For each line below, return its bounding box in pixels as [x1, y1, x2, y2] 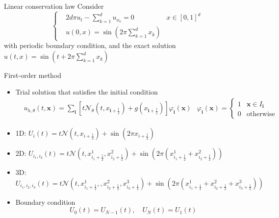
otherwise [246, 110, 275, 118]
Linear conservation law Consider [4, 1, 104, 11]
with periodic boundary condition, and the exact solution [4, 40, 176, 50]
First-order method [4, 70, 62, 80]
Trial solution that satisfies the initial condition [15, 86, 158, 97]
